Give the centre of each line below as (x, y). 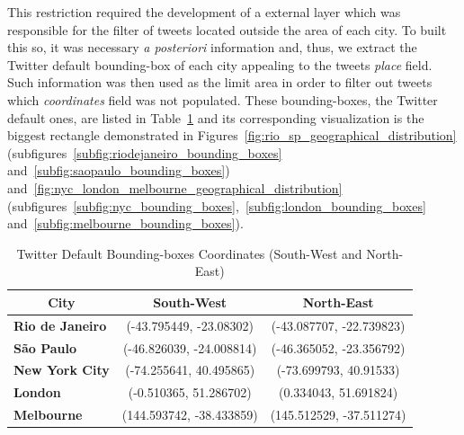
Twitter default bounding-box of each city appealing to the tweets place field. (220, 64)
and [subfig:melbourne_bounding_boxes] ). (125, 223)
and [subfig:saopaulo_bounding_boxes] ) (119, 170)
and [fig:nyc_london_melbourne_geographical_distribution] (175, 187)
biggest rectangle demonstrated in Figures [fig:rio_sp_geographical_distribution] (232, 135)
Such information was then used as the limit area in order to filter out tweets (220, 82)
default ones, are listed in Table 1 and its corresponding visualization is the (216, 117)
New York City (62, 370)
